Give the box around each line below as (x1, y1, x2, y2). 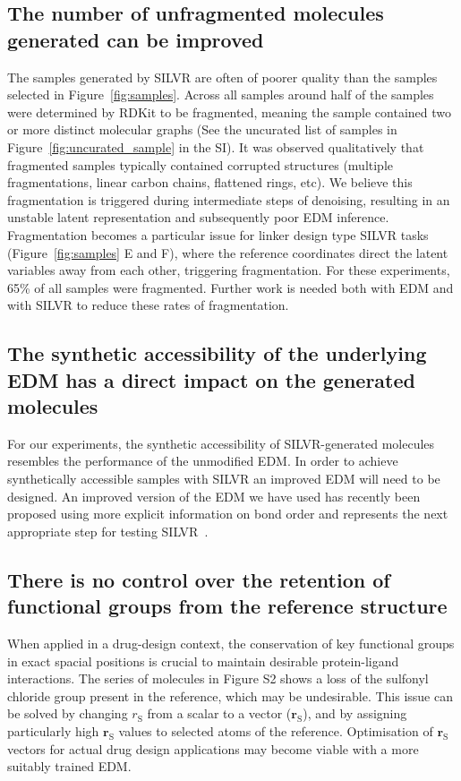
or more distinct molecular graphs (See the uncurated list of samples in (7, 120, 397, 139)
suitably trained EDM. (7, 757, 132, 776)
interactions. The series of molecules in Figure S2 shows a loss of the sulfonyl (7, 669, 429, 688)
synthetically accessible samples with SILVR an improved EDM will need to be (7, 469, 440, 488)
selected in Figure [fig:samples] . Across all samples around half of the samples (7, 85, 434, 104)
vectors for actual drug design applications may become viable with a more (7, 739, 419, 758)
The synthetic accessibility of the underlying (7, 339, 427, 367)
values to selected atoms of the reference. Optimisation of (118, 722, 433, 741)
